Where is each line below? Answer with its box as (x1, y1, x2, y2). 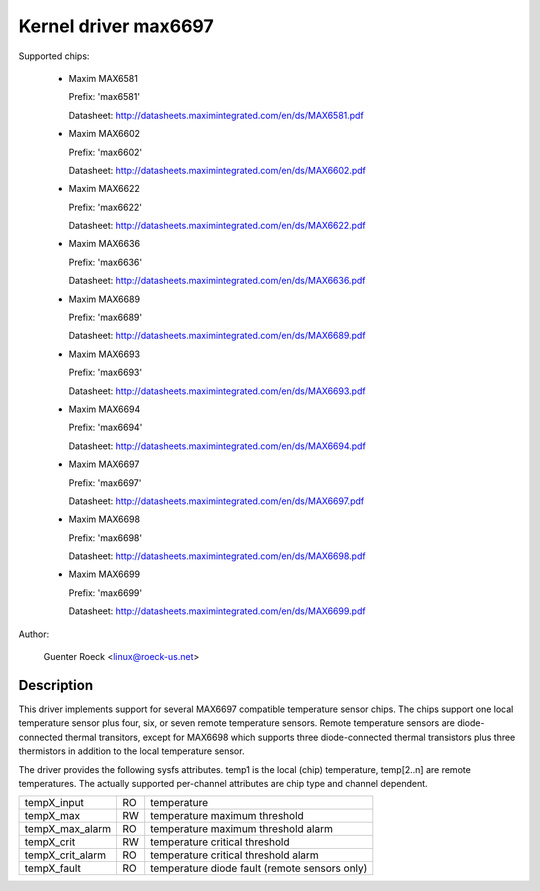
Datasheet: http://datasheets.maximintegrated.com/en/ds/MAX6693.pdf (68, 385, 366, 397)
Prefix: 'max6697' (68, 476, 142, 489)
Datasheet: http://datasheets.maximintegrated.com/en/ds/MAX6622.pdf (68, 220, 366, 232)
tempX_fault (24, 861, 82, 875)
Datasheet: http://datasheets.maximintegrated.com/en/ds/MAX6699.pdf (68, 605, 366, 617)
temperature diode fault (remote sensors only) (150, 861, 368, 875)
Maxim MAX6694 (68, 403, 141, 415)
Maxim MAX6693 (68, 348, 140, 360)
